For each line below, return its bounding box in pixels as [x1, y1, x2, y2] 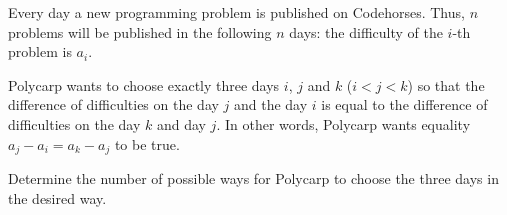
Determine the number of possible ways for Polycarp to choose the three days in [8, 168, 499, 189]
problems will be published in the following [8, 21, 272, 42]
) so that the [407, 74, 485, 95]
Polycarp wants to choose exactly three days [8, 74, 280, 95]
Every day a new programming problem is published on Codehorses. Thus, [8, 2, 465, 22]
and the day [233, 94, 308, 115]
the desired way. [8, 187, 107, 208]
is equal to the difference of [321, 94, 488, 115]
